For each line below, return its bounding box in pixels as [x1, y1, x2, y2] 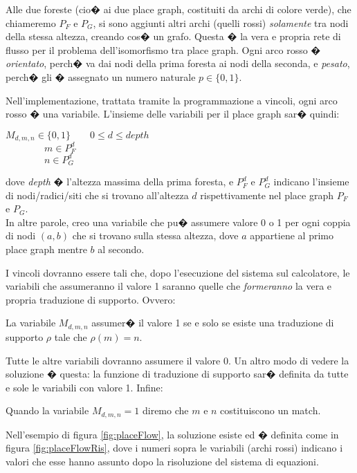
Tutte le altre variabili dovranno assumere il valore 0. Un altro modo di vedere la [6, 353, 349, 367]
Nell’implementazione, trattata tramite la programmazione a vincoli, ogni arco [6, 93, 338, 107]
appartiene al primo [250, 228, 333, 243]
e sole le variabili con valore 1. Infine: [6, 380, 163, 394]
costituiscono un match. [220, 403, 321, 418]
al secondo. [98, 242, 145, 257]
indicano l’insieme [273, 174, 349, 189]
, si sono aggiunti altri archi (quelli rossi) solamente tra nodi [93, 15, 349, 30]
